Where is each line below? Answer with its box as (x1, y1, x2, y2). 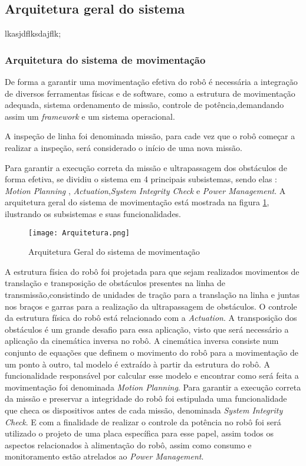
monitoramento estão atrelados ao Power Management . (5, 450, 204, 462)
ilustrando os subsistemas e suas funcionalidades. (5, 207, 182, 219)
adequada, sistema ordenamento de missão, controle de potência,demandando (5, 99, 284, 111)
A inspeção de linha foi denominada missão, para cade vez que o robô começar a (5, 130, 295, 142)
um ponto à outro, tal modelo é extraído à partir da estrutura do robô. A (5, 357, 270, 370)
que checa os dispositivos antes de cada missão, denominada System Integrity (5, 403, 283, 416)
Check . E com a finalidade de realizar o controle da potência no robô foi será (5, 415, 281, 428)
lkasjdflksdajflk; (5, 27, 61, 40)
